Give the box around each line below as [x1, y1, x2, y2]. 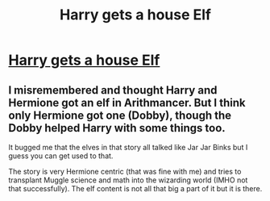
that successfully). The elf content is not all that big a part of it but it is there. [8, 184, 263, 193]
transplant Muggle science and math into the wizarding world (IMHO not [8, 175, 248, 185]
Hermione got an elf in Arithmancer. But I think [8, 95, 246, 110]
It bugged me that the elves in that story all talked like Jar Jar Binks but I [8, 143, 248, 152]
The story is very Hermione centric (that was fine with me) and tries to [8, 167, 242, 176]
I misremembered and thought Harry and [8, 83, 218, 97]
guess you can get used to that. [8, 151, 114, 161]
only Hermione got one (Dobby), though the [8, 108, 232, 122]
